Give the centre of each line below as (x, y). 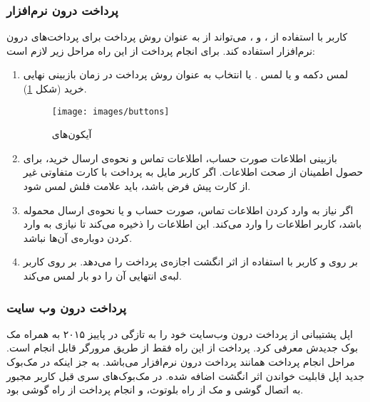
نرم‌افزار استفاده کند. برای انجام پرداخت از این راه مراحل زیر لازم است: (161, 50)
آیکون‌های (72, 134)
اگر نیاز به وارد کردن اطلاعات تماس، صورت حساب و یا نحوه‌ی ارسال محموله (188, 210)
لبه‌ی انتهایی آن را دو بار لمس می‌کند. (102, 275)
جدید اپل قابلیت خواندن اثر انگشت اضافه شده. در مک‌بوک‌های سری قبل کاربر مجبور (186, 375)
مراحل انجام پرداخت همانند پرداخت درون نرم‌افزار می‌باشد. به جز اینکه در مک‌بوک (181, 361)
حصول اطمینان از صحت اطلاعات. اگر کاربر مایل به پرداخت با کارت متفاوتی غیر (193, 172)
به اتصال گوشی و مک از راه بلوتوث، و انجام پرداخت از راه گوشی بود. (155, 390)
